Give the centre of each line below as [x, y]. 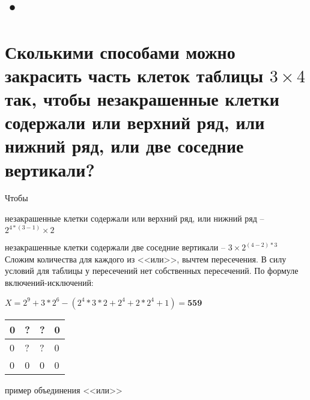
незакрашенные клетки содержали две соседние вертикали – [115, 247]
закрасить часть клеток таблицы [134, 75]
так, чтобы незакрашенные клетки [142, 98]
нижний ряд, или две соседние [124, 146]
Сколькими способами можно [120, 51]
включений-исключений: [49, 282]
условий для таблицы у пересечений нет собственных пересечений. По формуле [152, 271]
